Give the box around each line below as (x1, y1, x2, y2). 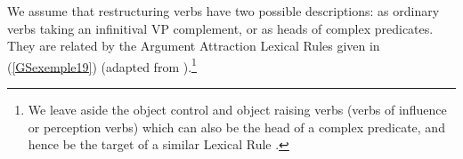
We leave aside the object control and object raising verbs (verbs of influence (28, 100, 447, 119)
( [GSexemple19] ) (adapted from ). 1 (7, 54, 197, 76)
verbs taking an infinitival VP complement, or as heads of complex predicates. (7, 19, 434, 37)
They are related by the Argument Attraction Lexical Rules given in (7, 36, 380, 55)
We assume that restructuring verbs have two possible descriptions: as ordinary (7, 2, 440, 20)
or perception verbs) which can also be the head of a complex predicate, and (28, 117, 445, 136)
